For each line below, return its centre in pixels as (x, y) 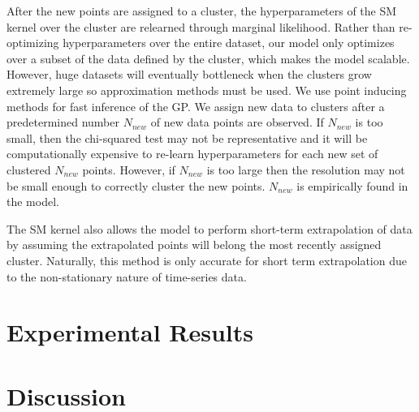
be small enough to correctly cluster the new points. (136, 185)
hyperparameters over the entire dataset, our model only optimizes (229, 43)
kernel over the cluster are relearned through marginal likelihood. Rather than (201, 26)
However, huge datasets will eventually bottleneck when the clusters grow (189, 74)
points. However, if (129, 169)
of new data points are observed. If (237, 122)
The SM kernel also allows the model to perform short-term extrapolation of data (209, 228)
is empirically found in (352, 185)
